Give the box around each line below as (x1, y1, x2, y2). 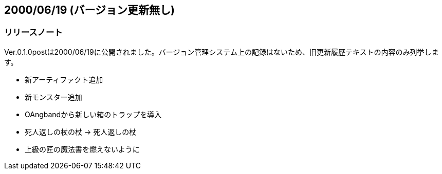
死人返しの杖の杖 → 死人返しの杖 (25, 127, 137, 136)
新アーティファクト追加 (25, 75, 103, 84)
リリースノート (4, 27, 63, 38)
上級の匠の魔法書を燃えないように (25, 144, 140, 154)
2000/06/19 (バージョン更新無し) (4, 4, 175, 16)
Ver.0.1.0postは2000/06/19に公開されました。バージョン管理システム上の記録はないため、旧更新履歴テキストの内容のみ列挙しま (4, 47, 439, 56)
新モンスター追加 (25, 92, 82, 101)
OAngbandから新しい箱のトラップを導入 (25, 110, 162, 119)
